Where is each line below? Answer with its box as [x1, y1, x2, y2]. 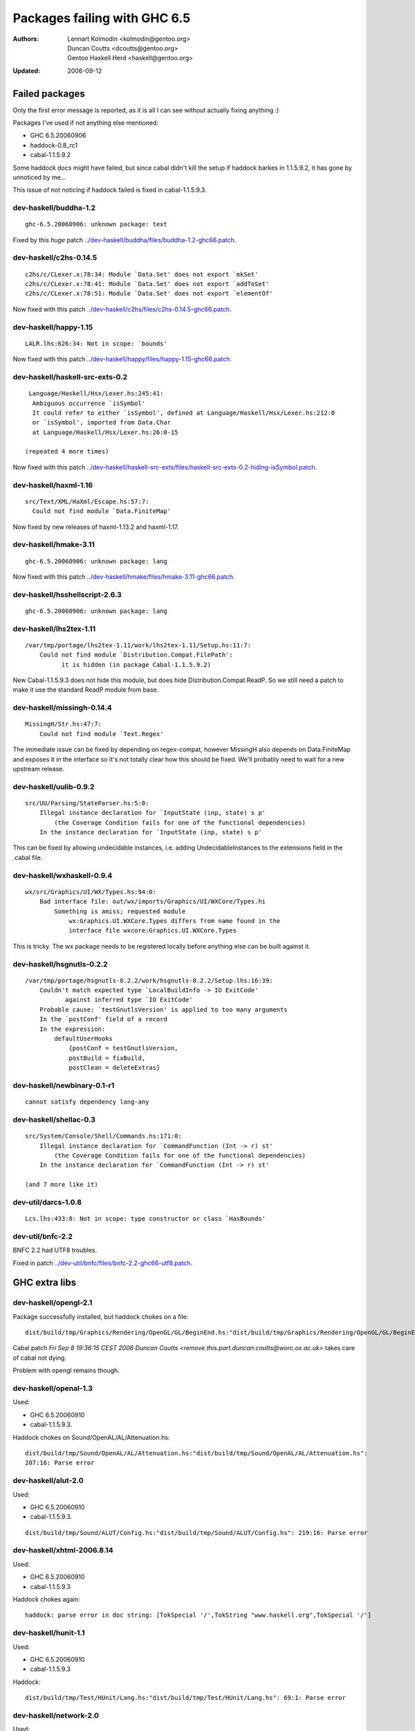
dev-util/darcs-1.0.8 [12, 1197, 82, 1207]
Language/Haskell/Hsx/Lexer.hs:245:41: [28, 390, 164, 397]
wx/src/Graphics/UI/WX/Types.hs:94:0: [25, 888, 157, 896]
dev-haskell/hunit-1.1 [12, 1628, 85, 1638]
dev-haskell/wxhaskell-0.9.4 [12, 870, 113, 880]
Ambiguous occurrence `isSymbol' [32, 399, 146, 407]
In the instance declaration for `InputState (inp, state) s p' [39, 828, 262, 836]
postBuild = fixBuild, [68, 1054, 146, 1062]
